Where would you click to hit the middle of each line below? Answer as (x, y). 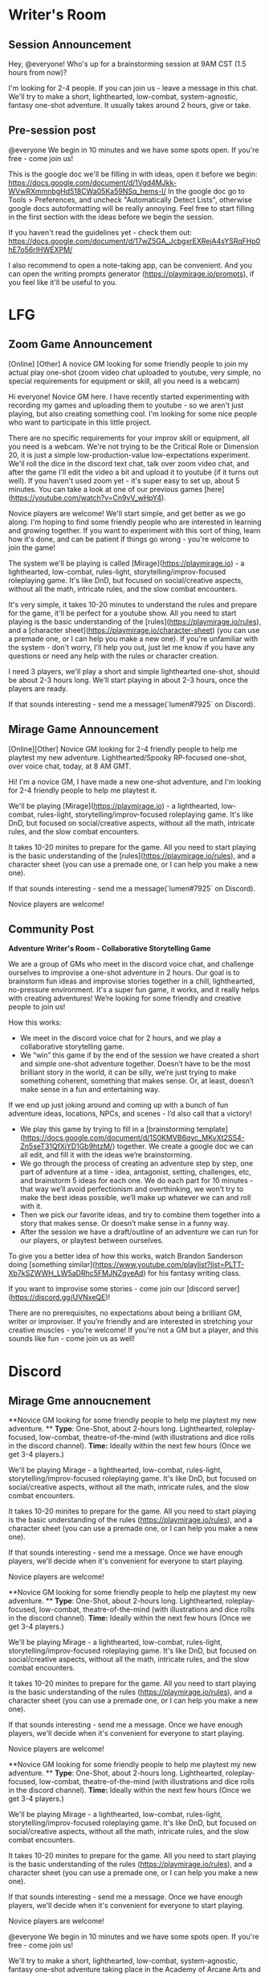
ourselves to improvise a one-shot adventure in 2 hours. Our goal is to (124, 973)
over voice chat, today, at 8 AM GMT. (70, 766)
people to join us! (37, 1007)
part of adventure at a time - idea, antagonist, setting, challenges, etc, (135, 1172)
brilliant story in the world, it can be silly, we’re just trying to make (128, 1072)
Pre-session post (52, 130)
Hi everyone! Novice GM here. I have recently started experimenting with (129, 396)
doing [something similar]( (52, 1265)
